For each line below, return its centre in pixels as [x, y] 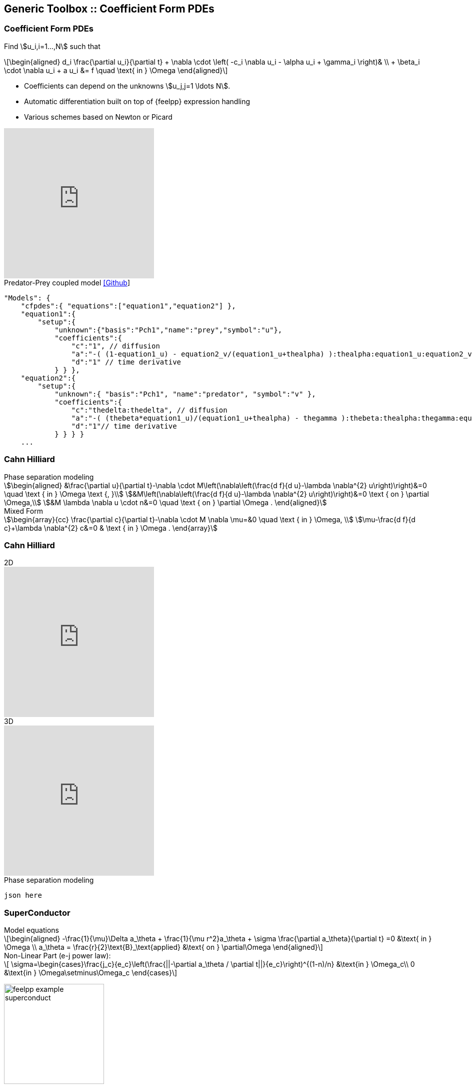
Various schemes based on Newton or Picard [98, 117]
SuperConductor [37, 913]
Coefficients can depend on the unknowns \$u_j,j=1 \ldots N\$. [127, 86]
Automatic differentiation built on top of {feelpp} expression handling [137, 101]
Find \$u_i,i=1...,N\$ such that [52, 46]
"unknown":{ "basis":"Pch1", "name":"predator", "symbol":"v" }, [185, 394]
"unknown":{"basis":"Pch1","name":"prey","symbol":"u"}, [168, 330]
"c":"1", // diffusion [115, 346]
